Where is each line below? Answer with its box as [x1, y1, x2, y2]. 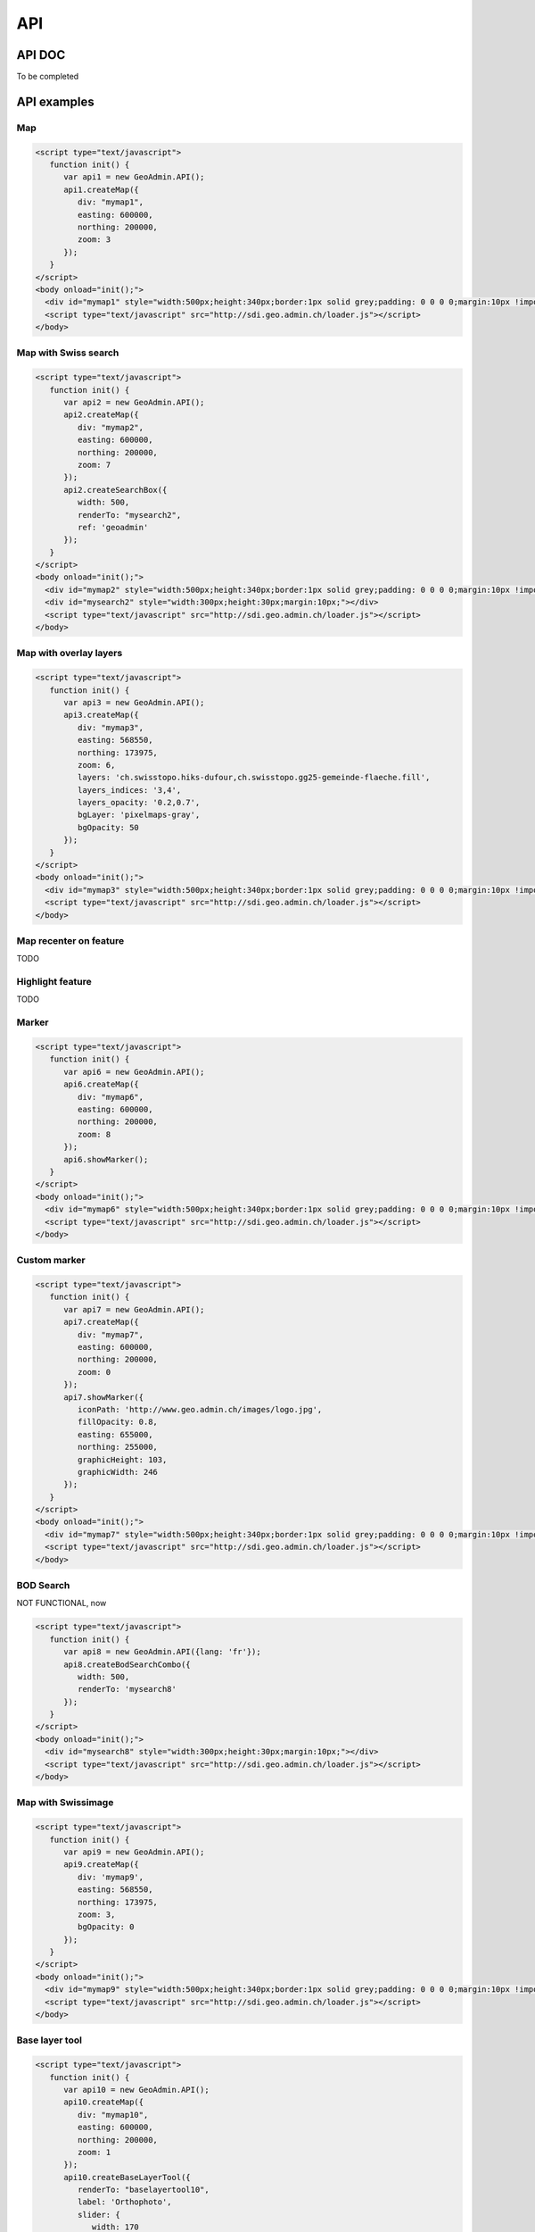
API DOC [16, 47, 66, 62]
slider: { [77, 2210, 120, 2220]
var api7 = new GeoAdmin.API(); [63, 1304, 205, 1314]
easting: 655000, [77, 1429, 153, 1439]
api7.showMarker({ [63, 1392, 144, 1402]
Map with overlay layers [16, 647, 123, 660]
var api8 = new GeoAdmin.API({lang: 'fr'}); [63, 1647, 262, 1657]
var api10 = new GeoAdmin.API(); [63, 2085, 210, 2095]
